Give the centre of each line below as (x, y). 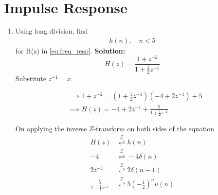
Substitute (31, 78)
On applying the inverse (51, 129)
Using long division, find (52, 31)
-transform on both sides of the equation (154, 129)
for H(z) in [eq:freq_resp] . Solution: (70, 50)
